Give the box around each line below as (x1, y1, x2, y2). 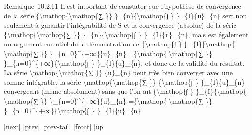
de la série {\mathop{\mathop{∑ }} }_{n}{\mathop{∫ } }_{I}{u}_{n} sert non (4, 10, 247, 20)
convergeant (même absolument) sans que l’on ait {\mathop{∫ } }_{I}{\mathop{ (4, 86, 247, 96)
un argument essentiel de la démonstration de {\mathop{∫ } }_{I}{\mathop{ (4, 39, 235, 49)
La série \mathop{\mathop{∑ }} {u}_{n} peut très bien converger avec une (4, 67, 233, 77)
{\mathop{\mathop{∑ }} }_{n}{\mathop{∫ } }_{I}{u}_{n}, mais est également (4, 29, 249, 39)
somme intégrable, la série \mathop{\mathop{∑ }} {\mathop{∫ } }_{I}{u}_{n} (4, 76, 245, 87)
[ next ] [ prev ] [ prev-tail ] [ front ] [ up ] (4, 121, 105, 132)
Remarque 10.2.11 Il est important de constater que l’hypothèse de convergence (4, 1, 241, 11)
